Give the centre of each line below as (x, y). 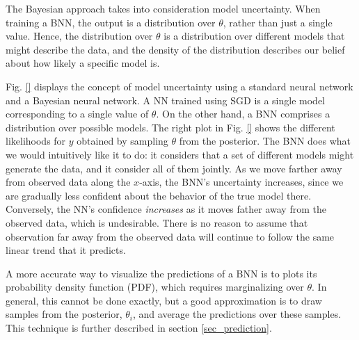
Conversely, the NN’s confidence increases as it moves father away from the (166, 209)
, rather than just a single (278, 22)
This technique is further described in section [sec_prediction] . (139, 328)
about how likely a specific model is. (83, 63)
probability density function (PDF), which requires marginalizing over (155, 287)
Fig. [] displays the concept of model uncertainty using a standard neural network (179, 86)
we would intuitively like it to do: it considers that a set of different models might (180, 154)
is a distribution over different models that (254, 36)
